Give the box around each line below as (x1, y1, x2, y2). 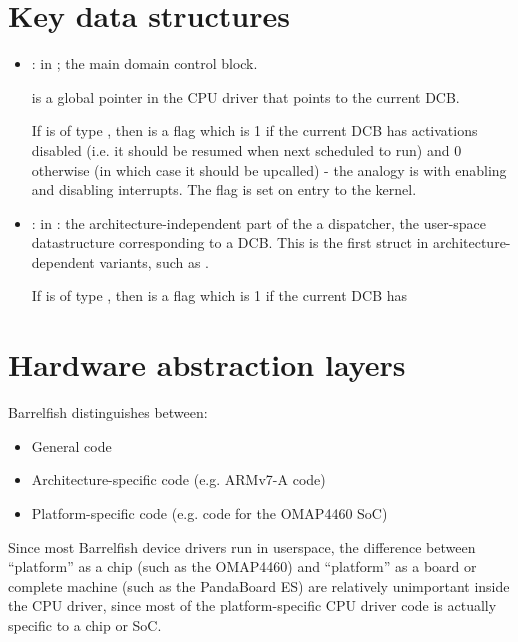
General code (31, 435, 112, 456)
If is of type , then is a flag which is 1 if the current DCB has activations (31, 120, 478, 141)
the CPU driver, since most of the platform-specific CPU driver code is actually (8, 595, 497, 616)
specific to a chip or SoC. (8, 614, 162, 635)
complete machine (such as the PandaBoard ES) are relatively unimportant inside (8, 575, 510, 596)
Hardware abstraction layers (8, 344, 406, 385)
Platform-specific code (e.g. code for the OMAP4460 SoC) (31, 502, 388, 523)
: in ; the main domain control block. (31, 53, 258, 74)
